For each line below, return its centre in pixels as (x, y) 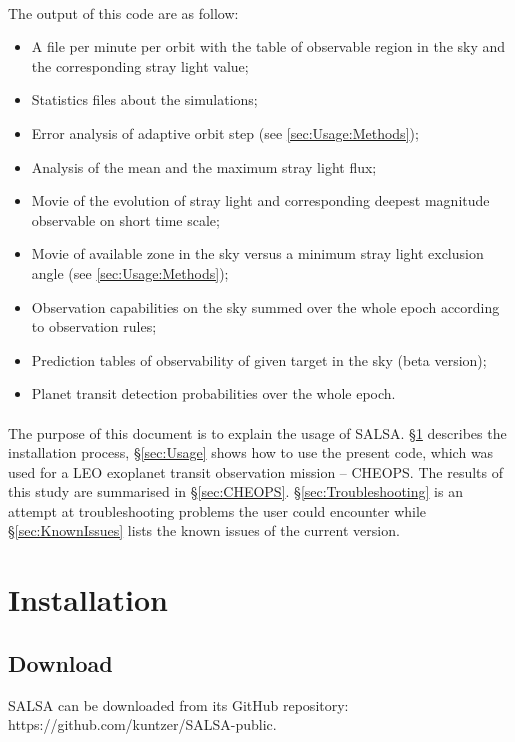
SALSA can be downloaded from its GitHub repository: (178, 704)
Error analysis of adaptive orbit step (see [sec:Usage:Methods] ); (225, 132)
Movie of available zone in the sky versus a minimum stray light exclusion (257, 253)
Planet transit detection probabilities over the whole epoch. (213, 393)
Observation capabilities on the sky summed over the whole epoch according (265, 306)
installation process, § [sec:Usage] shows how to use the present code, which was (251, 452)
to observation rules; (94, 326)
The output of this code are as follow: (123, 12)
